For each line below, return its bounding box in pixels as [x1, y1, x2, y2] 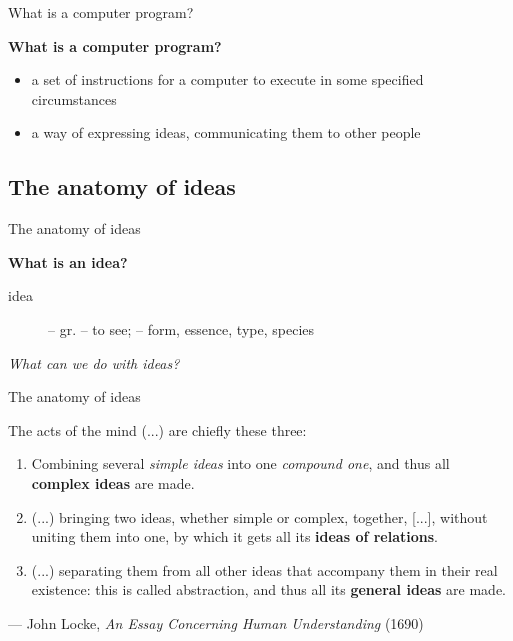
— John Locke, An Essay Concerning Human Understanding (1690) [8, 612, 424, 633]
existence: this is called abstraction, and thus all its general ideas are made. [31, 579, 507, 600]
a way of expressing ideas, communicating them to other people [31, 122, 421, 143]
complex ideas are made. [31, 472, 195, 493]
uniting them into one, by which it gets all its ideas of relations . [31, 526, 439, 547]
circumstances [31, 88, 117, 109]
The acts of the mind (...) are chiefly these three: [8, 419, 307, 440]
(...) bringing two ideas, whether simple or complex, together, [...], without [31, 506, 488, 527]
